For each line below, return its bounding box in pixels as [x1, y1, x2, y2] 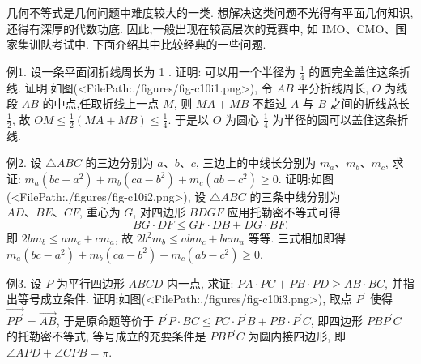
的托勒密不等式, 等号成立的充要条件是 [6, 328, 206, 345]
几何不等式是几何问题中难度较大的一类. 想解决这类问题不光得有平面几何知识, [6, 4, 414, 20]
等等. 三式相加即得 [248, 229, 347, 246]
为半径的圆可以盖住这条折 [272, 110, 409, 127]
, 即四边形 [310, 311, 364, 328]
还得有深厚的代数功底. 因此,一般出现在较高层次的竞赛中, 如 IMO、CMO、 [6, 19, 396, 36]
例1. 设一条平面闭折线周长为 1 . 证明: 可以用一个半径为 [6, 62, 296, 79]
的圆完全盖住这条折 [308, 62, 411, 79]
